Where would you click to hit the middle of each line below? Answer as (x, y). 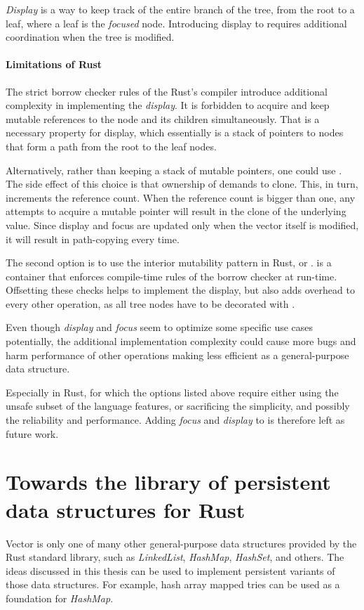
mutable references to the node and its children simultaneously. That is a (163, 118)
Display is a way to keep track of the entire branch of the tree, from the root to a (180, 9)
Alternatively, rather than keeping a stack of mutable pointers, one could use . (174, 170)
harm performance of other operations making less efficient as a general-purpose (177, 355)
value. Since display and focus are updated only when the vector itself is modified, (182, 225)
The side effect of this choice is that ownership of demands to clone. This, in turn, (182, 184)
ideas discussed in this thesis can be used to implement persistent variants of (170, 570)
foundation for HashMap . (60, 598)
